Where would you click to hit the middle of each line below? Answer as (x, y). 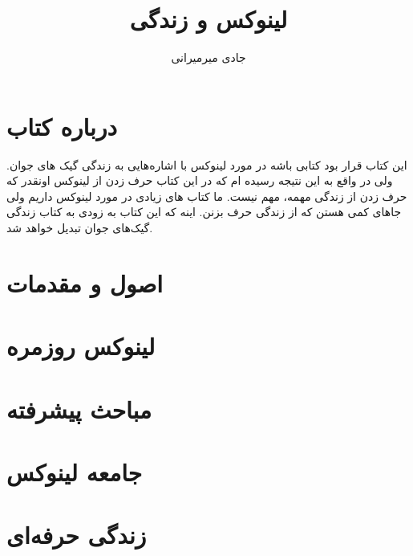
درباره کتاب (62, 126)
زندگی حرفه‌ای (77, 535)
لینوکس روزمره (81, 346)
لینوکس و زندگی (209, 19)
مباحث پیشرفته (79, 409)
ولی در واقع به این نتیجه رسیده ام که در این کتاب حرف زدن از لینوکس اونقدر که (200, 180)
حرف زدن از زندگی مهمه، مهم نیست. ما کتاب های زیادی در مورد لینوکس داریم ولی (207, 196)
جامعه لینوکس (75, 471)
